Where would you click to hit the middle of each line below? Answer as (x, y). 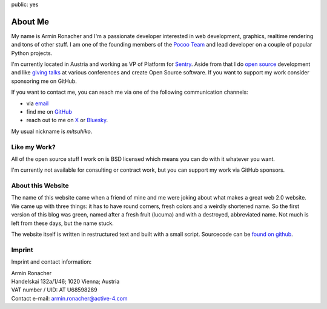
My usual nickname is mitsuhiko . (52, 131)
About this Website (40, 186)
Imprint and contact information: (51, 262)
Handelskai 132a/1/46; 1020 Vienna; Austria (65, 281)
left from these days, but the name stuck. (63, 223)
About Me (30, 21)
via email (38, 103)
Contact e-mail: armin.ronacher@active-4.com (69, 298)
